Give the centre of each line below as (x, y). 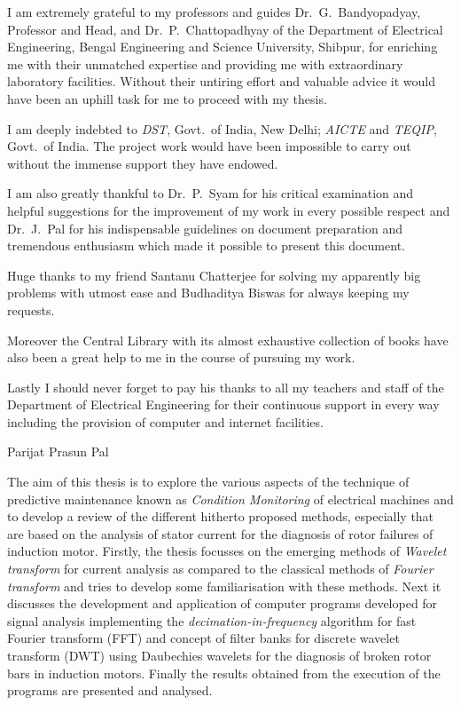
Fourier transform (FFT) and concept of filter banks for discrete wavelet (203, 638)
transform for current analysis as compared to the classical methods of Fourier (220, 569)
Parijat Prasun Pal (58, 452)
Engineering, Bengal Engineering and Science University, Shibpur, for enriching (223, 47)
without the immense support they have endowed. (143, 163)
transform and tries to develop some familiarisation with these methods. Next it (224, 586)
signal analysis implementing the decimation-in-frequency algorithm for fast (212, 620)
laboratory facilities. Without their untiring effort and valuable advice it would (221, 81)
